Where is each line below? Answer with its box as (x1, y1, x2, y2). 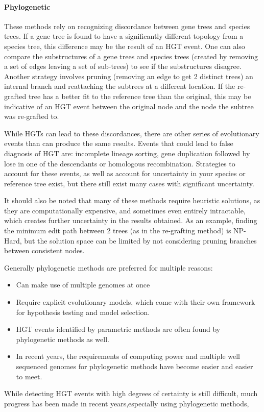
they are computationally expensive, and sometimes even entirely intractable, (4, 205, 246, 215)
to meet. (16, 371, 42, 381)
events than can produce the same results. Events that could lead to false (4, 138, 233, 149)
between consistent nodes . (4, 245, 85, 256)
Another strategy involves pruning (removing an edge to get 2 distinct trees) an (4, 70, 253, 81)
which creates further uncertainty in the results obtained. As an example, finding (4, 215, 257, 226)
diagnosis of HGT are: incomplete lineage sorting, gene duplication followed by (4, 148, 250, 158)
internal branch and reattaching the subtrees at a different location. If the (4, 81, 235, 91)
